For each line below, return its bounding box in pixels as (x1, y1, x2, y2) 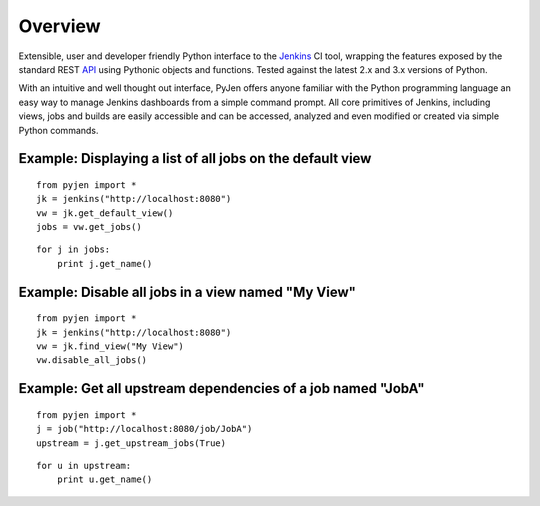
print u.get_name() (56, 474, 153, 485)
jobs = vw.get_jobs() (36, 221, 142, 233)
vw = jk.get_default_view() (36, 207, 174, 219)
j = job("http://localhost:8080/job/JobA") (36, 423, 253, 435)
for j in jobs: (36, 244, 111, 255)
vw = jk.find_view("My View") (36, 341, 185, 352)
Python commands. (18, 124, 99, 136)
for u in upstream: (36, 460, 132, 472)
